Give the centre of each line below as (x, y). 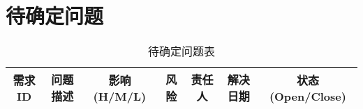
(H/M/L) (120, 96)
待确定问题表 (181, 51)
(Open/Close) (308, 96)
